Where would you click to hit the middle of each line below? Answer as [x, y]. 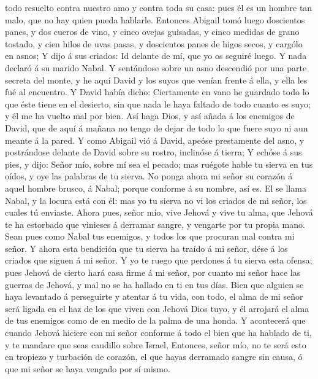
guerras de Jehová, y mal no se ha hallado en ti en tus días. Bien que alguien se [154, 284]
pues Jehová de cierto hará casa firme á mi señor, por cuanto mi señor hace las [153, 272]
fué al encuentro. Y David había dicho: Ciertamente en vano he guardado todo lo [157, 92]
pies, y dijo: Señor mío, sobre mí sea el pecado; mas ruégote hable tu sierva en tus [159, 164]
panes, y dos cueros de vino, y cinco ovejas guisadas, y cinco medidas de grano [152, 32]
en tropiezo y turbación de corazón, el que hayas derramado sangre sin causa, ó [154, 357]
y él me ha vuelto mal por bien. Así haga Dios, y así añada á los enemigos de [150, 116]
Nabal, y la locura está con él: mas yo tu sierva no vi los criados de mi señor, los [156, 200]
